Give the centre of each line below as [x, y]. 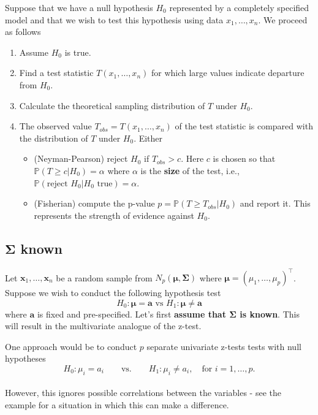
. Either [148, 138]
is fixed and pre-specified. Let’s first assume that [131, 314]
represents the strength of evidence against [114, 215]
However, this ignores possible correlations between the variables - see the [143, 393]
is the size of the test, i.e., [190, 170]
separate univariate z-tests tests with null [224, 346]
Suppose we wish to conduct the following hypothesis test [113, 293]
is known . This [270, 314]
